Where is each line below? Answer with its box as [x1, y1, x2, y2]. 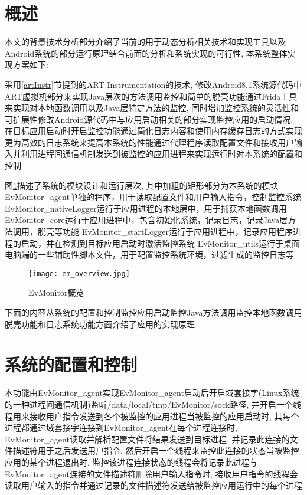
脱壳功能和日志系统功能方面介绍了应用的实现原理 [5, 317, 195, 330]
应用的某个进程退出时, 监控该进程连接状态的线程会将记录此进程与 [5, 455, 258, 468]
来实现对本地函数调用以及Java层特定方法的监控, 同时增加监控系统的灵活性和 [5, 101, 299, 114]
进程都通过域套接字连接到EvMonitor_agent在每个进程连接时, [5, 421, 237, 434]
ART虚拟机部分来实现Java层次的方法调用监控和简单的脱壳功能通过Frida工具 [5, 90, 298, 102]
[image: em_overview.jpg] [28, 269, 130, 278]
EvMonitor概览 [28, 286, 84, 299]
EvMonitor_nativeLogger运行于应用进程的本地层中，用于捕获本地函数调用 [5, 202, 287, 214]
